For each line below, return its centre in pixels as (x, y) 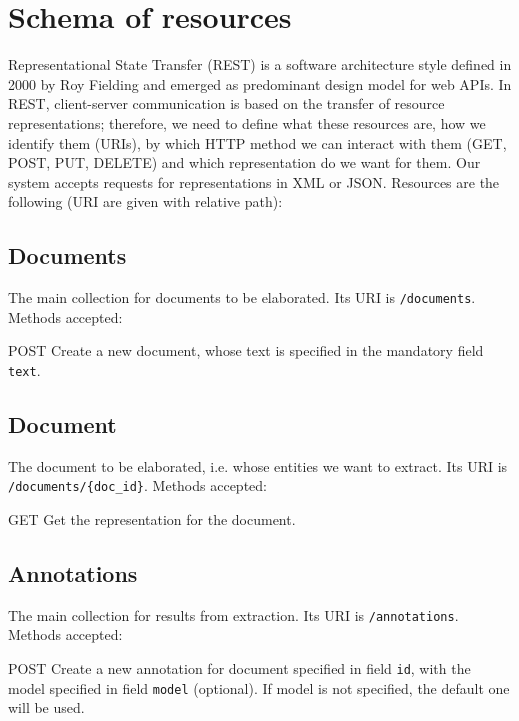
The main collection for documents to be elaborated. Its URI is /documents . (242, 297)
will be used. (46, 707)
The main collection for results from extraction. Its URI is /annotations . (233, 614)
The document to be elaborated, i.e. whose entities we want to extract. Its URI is (258, 465)
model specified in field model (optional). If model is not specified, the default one (259, 687)
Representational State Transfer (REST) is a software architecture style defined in (260, 64)
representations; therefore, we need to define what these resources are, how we (247, 122)
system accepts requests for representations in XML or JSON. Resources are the (254, 181)
